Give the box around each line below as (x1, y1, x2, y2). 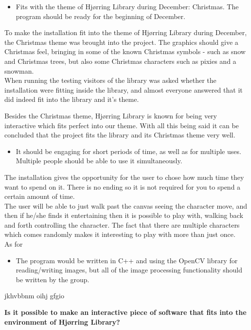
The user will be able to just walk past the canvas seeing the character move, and (4, 200, 247, 211)
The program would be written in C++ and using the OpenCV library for (16, 255, 238, 265)
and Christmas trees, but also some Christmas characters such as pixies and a (4, 56, 236, 66)
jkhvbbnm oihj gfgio (4, 291, 64, 301)
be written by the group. (16, 274, 90, 284)
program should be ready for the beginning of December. (16, 11, 185, 21)
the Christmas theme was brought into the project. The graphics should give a (4, 37, 238, 47)
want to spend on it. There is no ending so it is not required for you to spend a (4, 181, 241, 192)
